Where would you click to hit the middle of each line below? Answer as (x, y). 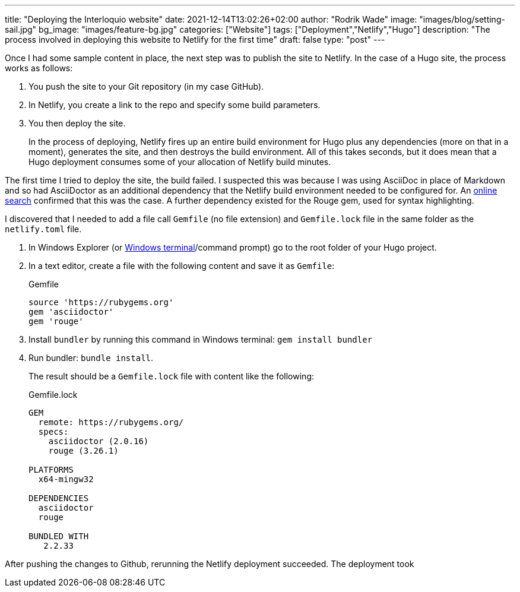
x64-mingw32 (66, 479)
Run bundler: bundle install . (91, 358)
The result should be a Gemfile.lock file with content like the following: (172, 376)
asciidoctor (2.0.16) (99, 441)
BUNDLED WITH (59, 536)
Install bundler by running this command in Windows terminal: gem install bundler (201, 339)
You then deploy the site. (77, 123)
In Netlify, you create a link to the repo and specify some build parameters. (175, 105)
